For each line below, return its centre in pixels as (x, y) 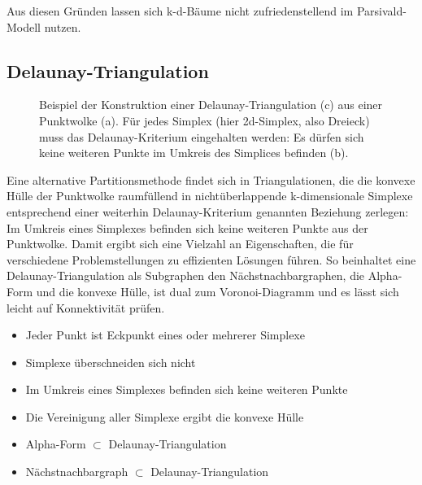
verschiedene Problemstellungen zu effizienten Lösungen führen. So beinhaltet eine (211, 259)
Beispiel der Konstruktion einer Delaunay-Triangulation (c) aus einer (211, 105)
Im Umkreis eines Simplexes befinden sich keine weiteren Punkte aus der (187, 227)
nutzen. (63, 26)
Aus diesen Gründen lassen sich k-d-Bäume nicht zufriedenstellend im (180, 11)
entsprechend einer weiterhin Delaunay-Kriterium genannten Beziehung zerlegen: (208, 211)
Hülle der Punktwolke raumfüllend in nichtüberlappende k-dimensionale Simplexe (210, 196)
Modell (24, 26)
